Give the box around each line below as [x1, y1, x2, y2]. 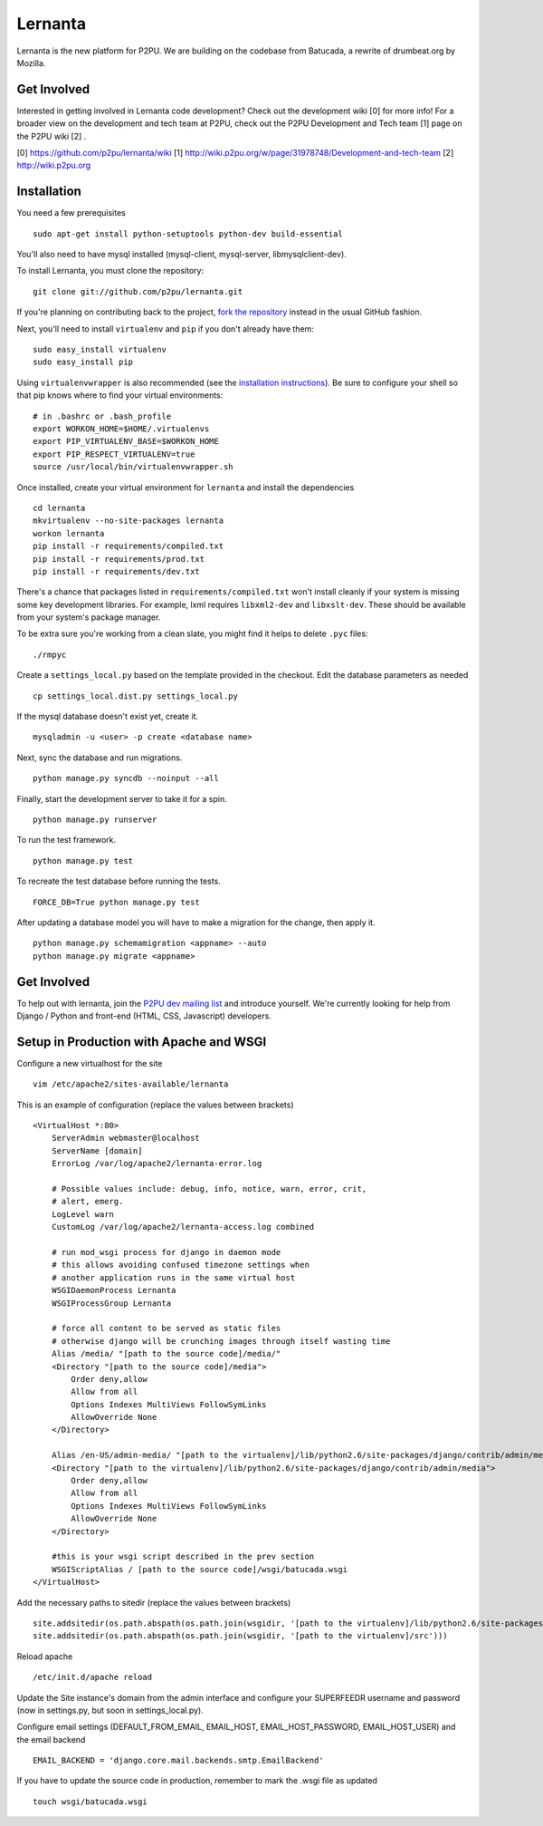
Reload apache [16, 1650, 73, 1662]
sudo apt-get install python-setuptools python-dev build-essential [33, 228, 343, 239]
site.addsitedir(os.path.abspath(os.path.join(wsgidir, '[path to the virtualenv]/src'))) [33, 1631, 448, 1641]
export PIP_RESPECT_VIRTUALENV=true [33, 449, 195, 459]
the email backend [16, 1734, 86, 1744]
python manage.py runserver [33, 814, 157, 825]
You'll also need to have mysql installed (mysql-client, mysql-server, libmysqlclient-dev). [16, 249, 348, 260]
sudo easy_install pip [33, 357, 134, 367]
